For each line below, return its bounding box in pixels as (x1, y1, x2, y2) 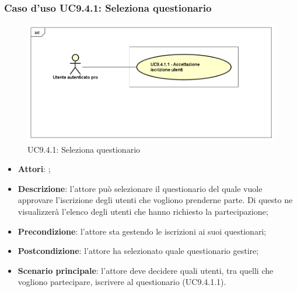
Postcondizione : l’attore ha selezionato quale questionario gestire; (18, 245, 259, 257)
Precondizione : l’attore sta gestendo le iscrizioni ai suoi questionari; (18, 225, 267, 237)
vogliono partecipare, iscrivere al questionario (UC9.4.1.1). (18, 276, 226, 288)
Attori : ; (18, 163, 51, 175)
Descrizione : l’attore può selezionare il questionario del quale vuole (18, 182, 263, 194)
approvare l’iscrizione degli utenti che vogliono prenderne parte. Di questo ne (18, 194, 293, 206)
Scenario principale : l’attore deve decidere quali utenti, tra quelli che (18, 264, 274, 276)
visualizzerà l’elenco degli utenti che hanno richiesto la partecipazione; (18, 205, 268, 218)
